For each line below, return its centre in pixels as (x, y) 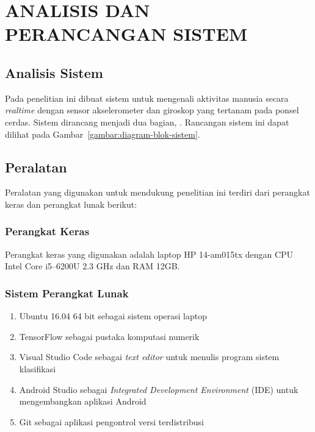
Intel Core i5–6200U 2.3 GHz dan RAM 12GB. (92, 266)
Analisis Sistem (54, 72)
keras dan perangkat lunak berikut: (71, 204)
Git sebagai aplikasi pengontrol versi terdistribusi (111, 421)
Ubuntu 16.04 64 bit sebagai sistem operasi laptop (113, 316)
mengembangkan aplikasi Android (83, 401)
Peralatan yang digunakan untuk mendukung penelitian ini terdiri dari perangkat (157, 192)
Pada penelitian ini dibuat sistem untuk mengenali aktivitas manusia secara (147, 98)
